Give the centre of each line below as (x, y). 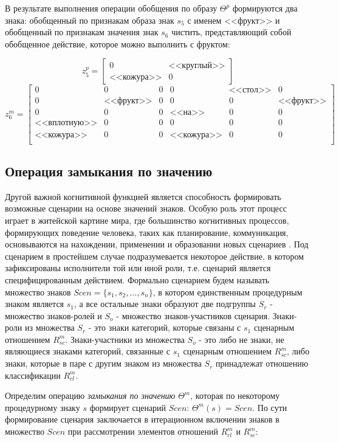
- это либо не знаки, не (241, 339)
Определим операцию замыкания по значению (90, 395)
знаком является (35, 304)
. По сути (270, 407)
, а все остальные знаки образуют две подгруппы (165, 304)
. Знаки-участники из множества (125, 339)
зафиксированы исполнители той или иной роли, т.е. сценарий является (138, 268)
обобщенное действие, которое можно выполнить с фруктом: (118, 43)
